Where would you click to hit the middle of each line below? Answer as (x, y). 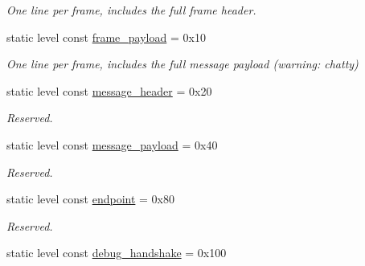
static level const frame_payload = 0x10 (106, 37)
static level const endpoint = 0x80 (90, 199)
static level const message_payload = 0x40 (112, 144)
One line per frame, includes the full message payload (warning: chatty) (182, 64)
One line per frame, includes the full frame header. (131, 10)
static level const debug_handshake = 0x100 (117, 253)
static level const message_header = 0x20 (109, 90)
